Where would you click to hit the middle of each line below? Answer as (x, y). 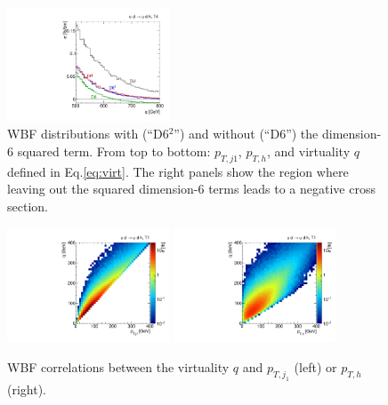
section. (28, 206)
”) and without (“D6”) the (246, 134)
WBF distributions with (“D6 (88, 134)
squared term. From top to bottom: (114, 151)
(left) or (315, 367)
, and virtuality (309, 151)
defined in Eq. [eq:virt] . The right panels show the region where (178, 171)
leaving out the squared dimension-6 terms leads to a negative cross (191, 189)
